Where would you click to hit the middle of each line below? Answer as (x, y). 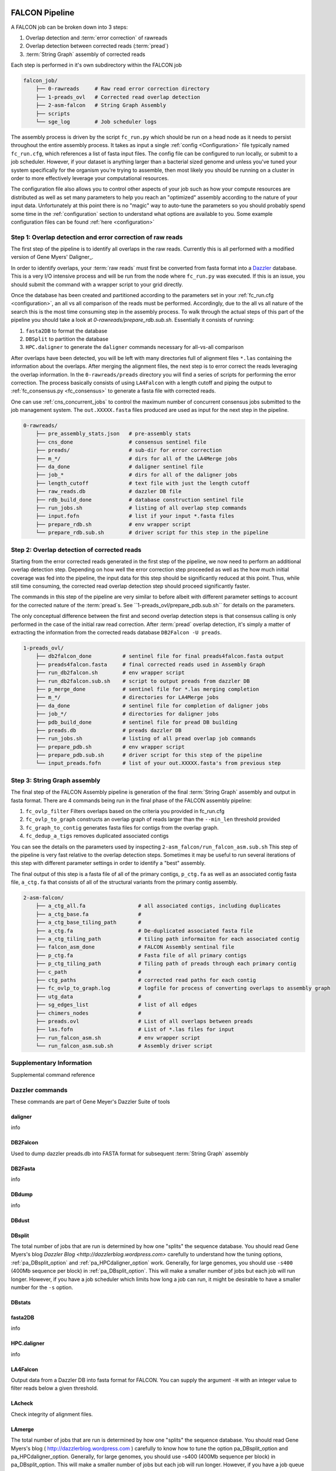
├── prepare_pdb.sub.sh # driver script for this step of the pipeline (149, 755)
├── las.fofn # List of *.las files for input (135, 1029)
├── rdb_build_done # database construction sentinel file (140, 500)
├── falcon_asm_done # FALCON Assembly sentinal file (135, 947)
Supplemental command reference (53, 1074)
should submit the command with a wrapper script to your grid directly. (97, 284)
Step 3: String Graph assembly (56, 780)
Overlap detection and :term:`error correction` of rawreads (97, 38)
